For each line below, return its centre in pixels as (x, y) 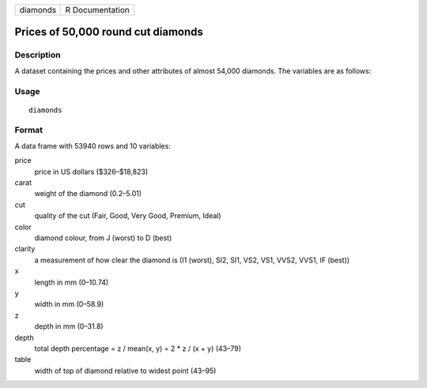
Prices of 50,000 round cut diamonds (109, 32)
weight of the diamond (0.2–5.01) (88, 194)
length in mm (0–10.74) (72, 282)
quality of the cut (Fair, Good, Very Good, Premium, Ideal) (128, 216)
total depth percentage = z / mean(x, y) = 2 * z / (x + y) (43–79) (138, 348)
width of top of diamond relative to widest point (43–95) (125, 371)
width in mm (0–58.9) (69, 304)
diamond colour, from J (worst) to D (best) (103, 238)
